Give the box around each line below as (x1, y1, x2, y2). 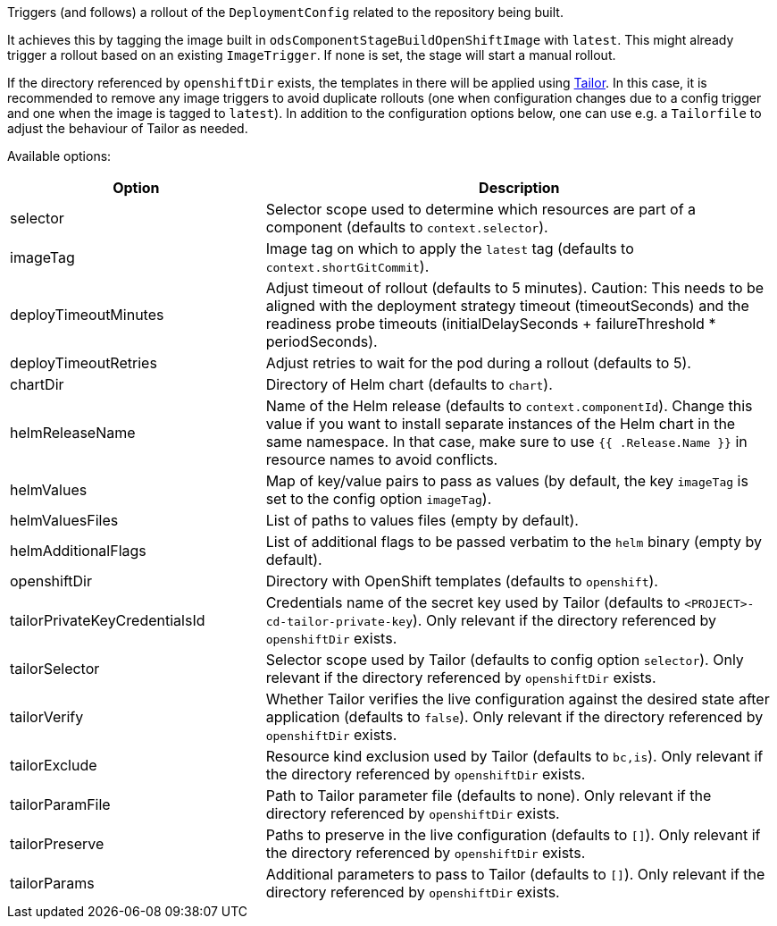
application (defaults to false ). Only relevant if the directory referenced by (265, 708, 764, 726)
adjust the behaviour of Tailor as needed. (7, 121, 248, 136)
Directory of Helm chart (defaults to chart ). (265, 375, 553, 393)
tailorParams (10, 874, 95, 892)
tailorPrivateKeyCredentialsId (10, 611, 205, 629)
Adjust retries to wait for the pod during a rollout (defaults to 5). (265, 354, 691, 372)
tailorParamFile (10, 796, 111, 813)
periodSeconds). (265, 333, 378, 350)
